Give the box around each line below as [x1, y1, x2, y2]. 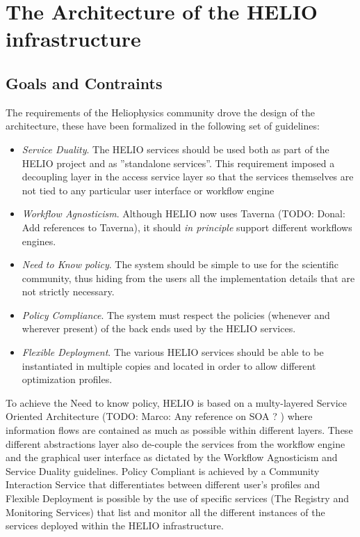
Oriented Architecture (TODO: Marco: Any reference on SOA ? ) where [6, 409, 313, 423]
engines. [22, 233, 56, 248]
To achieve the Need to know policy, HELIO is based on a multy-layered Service [6, 395, 347, 410]
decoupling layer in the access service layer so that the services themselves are [22, 169, 354, 184]
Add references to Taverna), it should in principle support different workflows [22, 219, 352, 234]
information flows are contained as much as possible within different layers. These [6, 423, 353, 437]
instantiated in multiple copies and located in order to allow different [22, 358, 316, 373]
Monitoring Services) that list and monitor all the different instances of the [6, 504, 325, 519]
